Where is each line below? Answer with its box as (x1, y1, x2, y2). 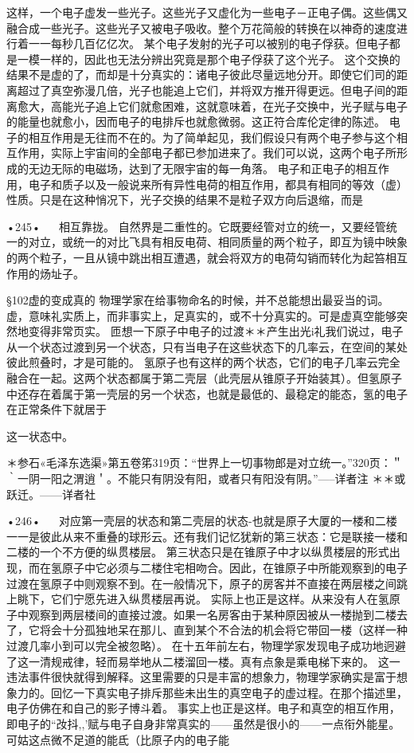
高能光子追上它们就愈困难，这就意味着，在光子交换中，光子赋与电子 (50, 97, 408, 114)
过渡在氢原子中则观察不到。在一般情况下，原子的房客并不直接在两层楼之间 (6, 575, 396, 591)
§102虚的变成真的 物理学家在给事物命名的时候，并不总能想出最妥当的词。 (6, 292, 389, 308)
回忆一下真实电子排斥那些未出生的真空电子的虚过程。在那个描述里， (50, 684, 408, 700)
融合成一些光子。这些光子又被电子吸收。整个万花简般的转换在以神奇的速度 (6, 19, 396, 36)
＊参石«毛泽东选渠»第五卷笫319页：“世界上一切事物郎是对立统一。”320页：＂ (6, 454, 403, 471)
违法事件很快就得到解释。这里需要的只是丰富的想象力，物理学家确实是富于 (6, 669, 396, 685)
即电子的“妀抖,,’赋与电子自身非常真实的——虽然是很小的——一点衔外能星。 (6, 715, 400, 731)
